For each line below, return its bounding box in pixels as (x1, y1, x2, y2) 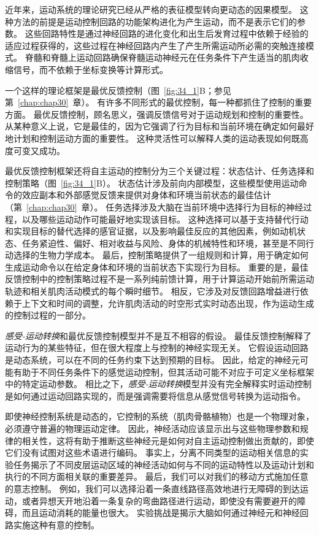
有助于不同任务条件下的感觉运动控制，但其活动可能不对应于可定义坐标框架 (13, 365, 314, 378)
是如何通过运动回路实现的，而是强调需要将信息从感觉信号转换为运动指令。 (5, 389, 306, 402)
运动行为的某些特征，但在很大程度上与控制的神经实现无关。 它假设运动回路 (5, 341, 309, 354)
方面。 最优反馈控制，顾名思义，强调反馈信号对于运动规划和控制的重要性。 (5, 107, 309, 120)
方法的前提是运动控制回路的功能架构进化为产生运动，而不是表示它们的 (13, 15, 297, 28)
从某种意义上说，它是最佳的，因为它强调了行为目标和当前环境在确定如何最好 (5, 120, 314, 133)
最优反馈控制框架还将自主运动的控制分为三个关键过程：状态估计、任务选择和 (5, 164, 314, 177)
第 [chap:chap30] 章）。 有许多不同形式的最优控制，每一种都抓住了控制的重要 (5, 96, 312, 109)
